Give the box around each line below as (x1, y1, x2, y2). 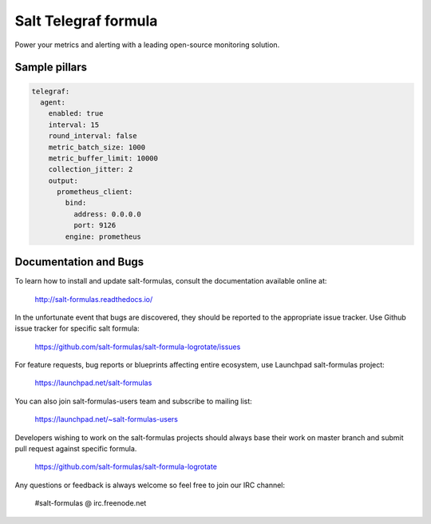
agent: (40, 97, 66, 107)
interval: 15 (48, 120, 100, 129)
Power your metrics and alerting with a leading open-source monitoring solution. (14, 40, 280, 50)
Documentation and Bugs (14, 256, 144, 269)
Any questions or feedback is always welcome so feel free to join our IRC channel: (14, 480, 286, 490)
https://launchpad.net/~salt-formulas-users (34, 415, 179, 424)
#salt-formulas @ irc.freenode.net (34, 498, 147, 508)
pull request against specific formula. (14, 444, 137, 454)
